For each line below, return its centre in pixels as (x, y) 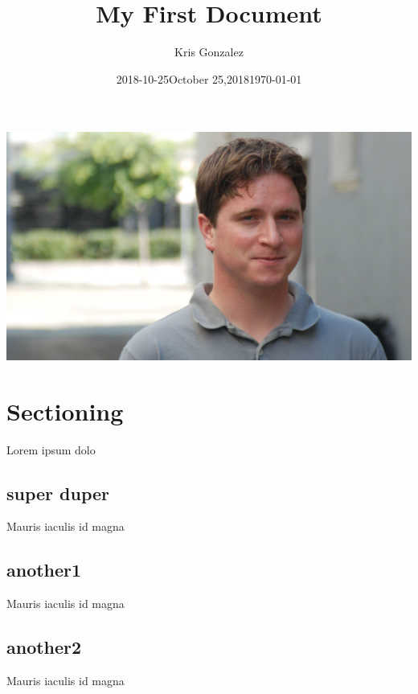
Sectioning (65, 411)
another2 (44, 647)
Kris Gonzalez (209, 52)
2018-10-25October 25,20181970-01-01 (209, 78)
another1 (44, 570)
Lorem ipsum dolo (51, 449)
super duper (58, 493)
